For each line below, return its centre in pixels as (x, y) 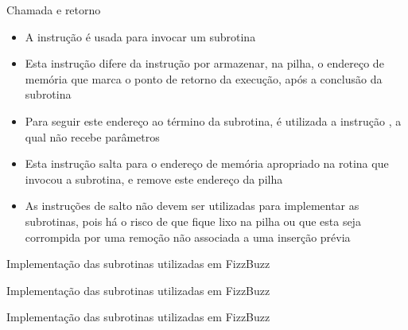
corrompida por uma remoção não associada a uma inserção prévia (188, 237)
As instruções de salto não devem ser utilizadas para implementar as (192, 206)
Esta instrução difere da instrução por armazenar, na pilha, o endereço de (204, 63)
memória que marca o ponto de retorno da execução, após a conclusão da (204, 78)
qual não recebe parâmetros (92, 136)
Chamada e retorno (54, 10)
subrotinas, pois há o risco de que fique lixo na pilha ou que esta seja (193, 221)
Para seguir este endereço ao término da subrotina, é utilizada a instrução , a (213, 120)
